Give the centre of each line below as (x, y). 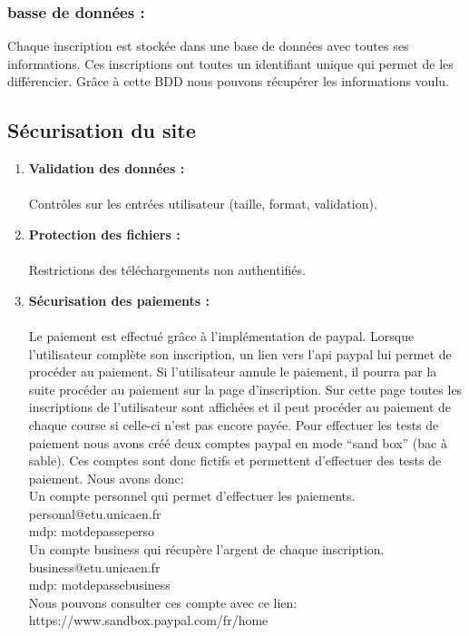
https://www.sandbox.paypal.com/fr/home (148, 620)
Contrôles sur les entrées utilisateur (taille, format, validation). (203, 204)
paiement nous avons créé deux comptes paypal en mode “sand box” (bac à (238, 442)
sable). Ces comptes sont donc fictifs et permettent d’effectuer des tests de (235, 460)
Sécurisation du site (102, 130)
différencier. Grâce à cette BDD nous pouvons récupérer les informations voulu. (228, 81)
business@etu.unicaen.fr (94, 567)
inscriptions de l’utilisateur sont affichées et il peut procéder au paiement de (240, 407)
